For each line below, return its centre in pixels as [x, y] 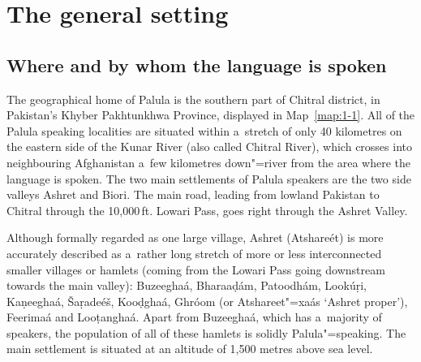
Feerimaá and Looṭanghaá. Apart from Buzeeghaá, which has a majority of [194, 317]
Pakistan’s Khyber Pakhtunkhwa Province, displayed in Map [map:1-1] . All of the [211, 115]
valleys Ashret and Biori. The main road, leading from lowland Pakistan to [193, 194]
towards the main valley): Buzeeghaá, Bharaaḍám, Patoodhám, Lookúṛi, [187, 285]
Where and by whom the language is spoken [197, 65]
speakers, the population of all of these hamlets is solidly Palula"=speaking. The [206, 332]
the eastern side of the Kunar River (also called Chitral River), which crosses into [209, 147]
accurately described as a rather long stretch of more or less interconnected [194, 253]
